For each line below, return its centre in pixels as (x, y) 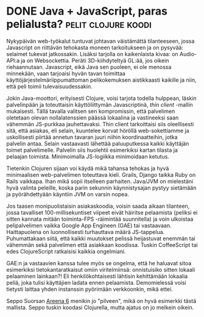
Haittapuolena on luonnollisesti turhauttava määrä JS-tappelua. (86, 232)
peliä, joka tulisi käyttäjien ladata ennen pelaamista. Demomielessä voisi (97, 282)
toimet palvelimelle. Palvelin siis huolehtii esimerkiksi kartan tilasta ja (92, 150)
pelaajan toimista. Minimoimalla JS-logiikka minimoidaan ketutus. (88, 156)
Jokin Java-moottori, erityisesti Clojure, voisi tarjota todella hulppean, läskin (101, 98)
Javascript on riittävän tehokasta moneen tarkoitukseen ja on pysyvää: (95, 48)
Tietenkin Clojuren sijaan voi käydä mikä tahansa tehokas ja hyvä (88, 168)
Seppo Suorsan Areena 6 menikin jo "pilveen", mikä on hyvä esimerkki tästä (101, 301)
